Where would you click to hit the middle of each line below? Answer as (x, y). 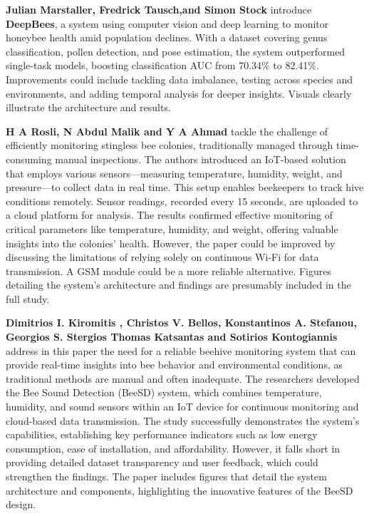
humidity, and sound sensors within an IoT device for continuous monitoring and (182, 407)
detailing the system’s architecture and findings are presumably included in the (178, 285)
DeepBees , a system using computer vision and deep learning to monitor (167, 23)
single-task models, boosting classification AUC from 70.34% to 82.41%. (162, 65)
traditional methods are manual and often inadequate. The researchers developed (183, 378)
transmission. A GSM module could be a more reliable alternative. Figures (168, 270)
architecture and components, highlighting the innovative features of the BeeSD (180, 490)
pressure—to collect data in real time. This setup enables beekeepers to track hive (185, 187)
